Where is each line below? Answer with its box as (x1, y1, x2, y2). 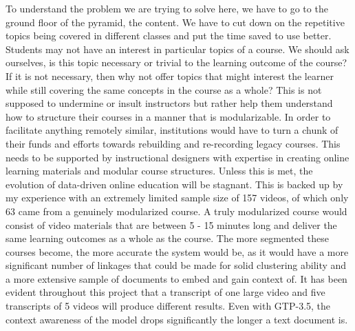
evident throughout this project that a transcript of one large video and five (6, 285, 325, 299)
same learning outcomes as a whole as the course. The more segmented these (6, 231, 329, 245)
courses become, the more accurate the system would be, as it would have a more (6, 244, 349, 259)
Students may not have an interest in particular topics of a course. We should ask (6, 41, 349, 56)
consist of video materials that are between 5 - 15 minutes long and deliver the (6, 217, 337, 232)
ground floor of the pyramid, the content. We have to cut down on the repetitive (6, 14, 345, 29)
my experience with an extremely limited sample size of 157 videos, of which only (6, 190, 349, 205)
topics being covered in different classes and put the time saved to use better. (6, 28, 332, 43)
